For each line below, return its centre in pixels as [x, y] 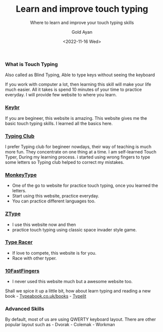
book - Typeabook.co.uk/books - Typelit [46, 296]
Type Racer [19, 242]
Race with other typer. [34, 258]
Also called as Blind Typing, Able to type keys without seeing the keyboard [80, 75]
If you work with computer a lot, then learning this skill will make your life [78, 85]
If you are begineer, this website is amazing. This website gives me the [76, 118]
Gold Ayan [82, 32]
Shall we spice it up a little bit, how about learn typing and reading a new [78, 291]
